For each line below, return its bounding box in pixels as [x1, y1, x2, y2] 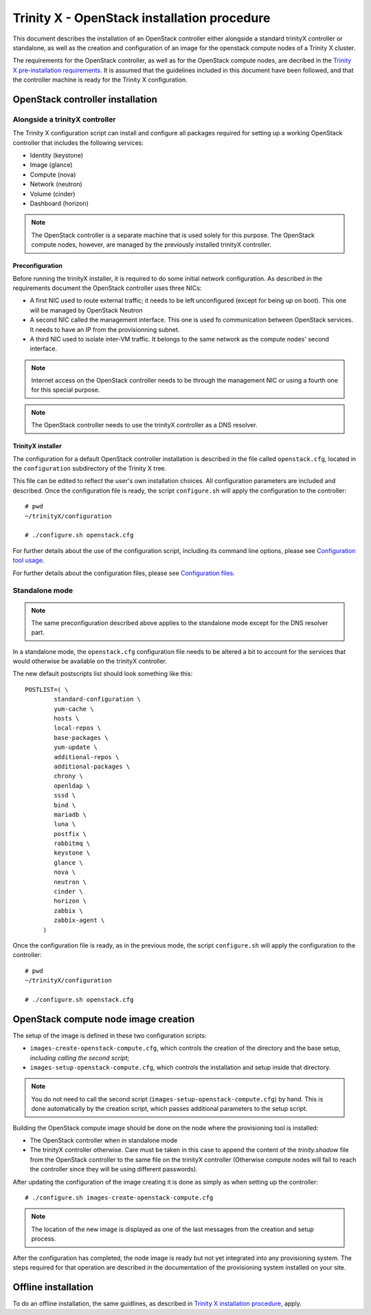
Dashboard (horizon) [30, 199, 89, 207]
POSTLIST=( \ [25, 686, 69, 693]
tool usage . [12, 557, 45, 565]
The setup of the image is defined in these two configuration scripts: [12, 1031, 207, 1039]
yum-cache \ [54, 705, 94, 712]
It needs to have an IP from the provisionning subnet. [30, 325, 180, 333]
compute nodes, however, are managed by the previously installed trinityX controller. [31, 240, 271, 249]
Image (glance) [30, 161, 73, 169]
